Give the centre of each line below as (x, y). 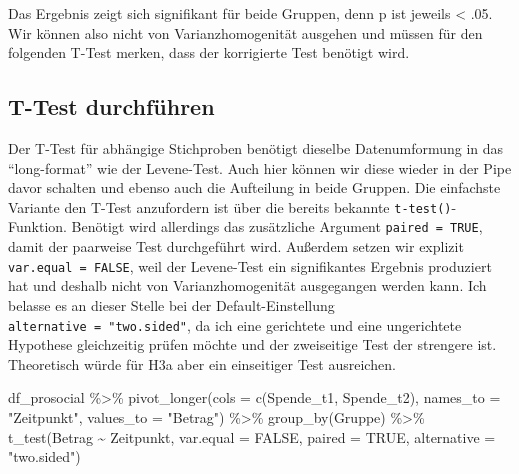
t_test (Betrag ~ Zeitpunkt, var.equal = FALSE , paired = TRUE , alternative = (252, 436)
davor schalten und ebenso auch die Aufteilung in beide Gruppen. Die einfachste (254, 187)
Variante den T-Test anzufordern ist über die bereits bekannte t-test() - (232, 206)
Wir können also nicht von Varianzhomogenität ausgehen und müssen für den (245, 32)
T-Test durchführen (111, 106)
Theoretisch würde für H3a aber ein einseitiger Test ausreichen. (202, 363)
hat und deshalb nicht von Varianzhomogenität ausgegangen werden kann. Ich (247, 285)
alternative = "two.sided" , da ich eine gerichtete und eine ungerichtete (235, 324)
